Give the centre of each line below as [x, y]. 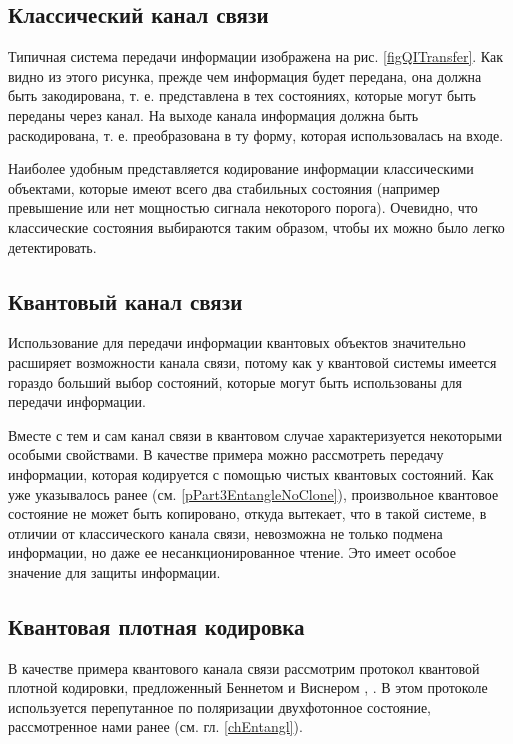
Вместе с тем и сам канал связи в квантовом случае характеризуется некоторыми [255, 434]
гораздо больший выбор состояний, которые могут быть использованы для [235, 381]
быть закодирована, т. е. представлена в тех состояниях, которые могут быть [242, 95]
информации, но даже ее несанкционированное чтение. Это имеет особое [232, 552]
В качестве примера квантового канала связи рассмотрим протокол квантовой [244, 667]
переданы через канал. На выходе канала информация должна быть [213, 114]
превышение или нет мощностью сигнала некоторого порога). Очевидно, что [243, 207]
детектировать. [52, 246]
